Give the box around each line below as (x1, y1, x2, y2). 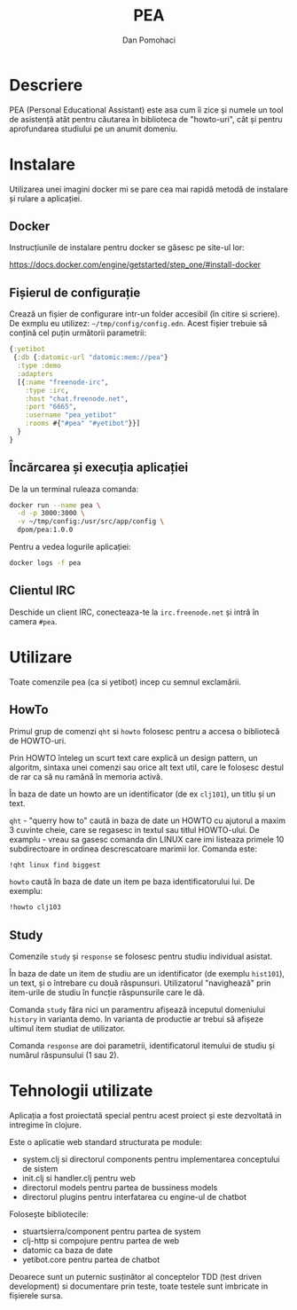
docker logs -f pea (9, 559, 82, 568)
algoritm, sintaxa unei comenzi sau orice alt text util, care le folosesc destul (9, 762, 284, 773)
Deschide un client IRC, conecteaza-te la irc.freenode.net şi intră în (9, 607, 260, 617)
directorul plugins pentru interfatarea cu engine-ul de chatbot (21, 1192, 246, 1202)
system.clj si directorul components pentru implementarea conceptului (21, 1154, 281, 1165)
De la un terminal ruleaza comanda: (9, 483, 139, 494)
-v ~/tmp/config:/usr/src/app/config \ (17, 517, 165, 526)
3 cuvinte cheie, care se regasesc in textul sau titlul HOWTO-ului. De (9, 824, 260, 835)
